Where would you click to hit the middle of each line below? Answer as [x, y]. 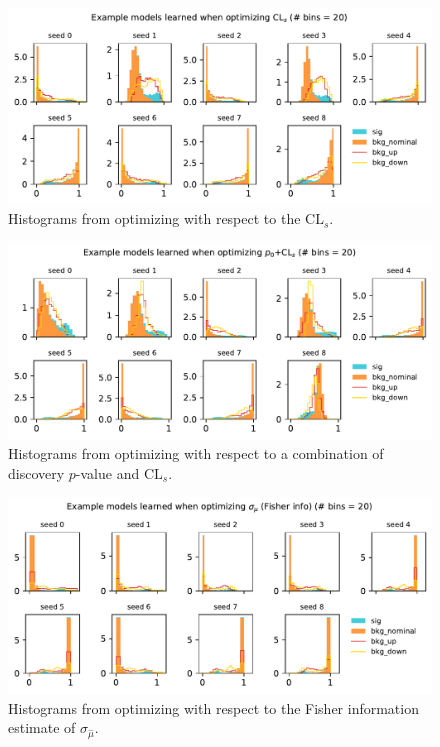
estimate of [42, 727]
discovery [36, 472]
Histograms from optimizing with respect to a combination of [196, 453]
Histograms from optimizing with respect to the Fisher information [213, 707]
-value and [107, 472]
